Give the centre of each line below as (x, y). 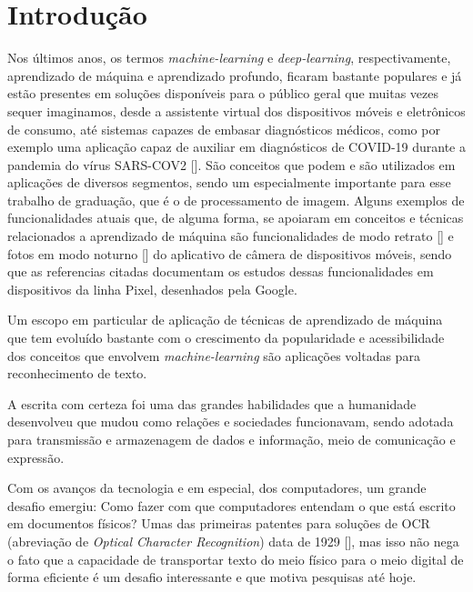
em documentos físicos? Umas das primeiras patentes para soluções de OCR (219, 523)
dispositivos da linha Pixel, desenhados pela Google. (152, 289)
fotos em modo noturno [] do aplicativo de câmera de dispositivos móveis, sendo (230, 253)
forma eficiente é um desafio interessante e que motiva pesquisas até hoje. (212, 577)
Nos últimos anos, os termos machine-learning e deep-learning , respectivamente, (229, 58)
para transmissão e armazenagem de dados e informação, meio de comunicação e (231, 439)
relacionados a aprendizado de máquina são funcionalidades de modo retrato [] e (231, 236)
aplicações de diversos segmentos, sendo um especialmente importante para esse (229, 182)
